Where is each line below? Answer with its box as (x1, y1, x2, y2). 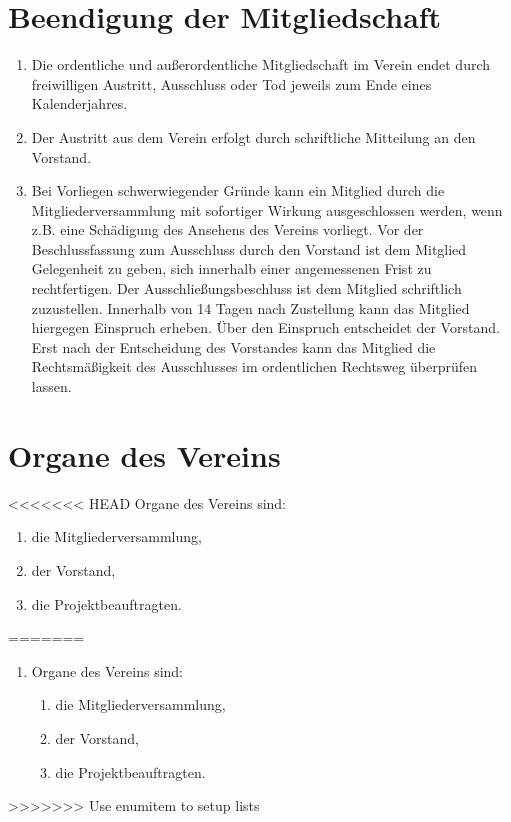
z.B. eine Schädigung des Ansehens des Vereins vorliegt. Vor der (31, 219, 424, 240)
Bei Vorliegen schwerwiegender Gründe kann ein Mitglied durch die (31, 180, 445, 201)
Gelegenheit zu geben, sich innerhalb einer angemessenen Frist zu (31, 258, 432, 279)
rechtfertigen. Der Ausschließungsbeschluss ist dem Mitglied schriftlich (31, 278, 462, 299)
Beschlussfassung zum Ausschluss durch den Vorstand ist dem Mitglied (31, 238, 467, 259)
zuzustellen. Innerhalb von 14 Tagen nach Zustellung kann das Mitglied (31, 297, 470, 318)
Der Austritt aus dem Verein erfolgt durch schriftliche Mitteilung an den (31, 126, 476, 147)
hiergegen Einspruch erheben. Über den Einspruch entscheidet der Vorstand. (31, 317, 500, 338)
